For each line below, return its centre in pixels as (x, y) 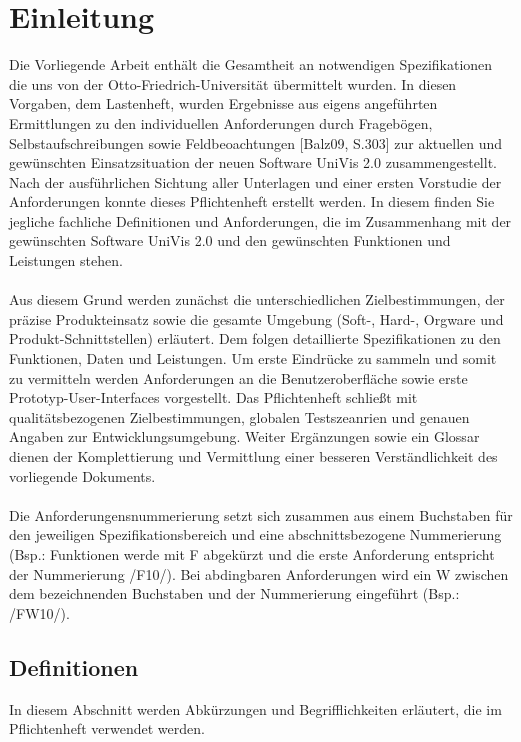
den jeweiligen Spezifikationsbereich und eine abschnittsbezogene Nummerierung (255, 534)
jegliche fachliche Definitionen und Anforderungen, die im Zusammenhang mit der (260, 220)
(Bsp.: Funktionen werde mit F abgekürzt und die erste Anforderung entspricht (252, 553)
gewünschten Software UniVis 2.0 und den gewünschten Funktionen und (230, 240)
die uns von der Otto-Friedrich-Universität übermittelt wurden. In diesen (233, 83)
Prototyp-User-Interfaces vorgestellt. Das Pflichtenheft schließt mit (213, 397)
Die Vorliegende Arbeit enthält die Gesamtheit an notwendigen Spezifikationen (251, 64)
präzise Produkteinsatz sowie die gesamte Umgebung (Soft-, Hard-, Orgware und (256, 318)
